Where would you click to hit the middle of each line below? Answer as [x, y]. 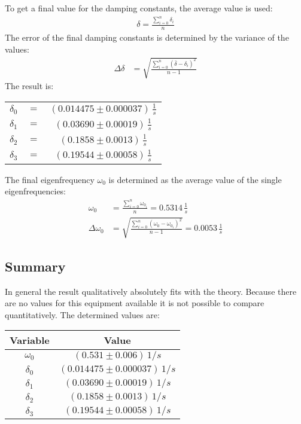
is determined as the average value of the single [195, 179]
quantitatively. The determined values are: [82, 314]
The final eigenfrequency [50, 179]
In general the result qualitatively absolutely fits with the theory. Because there [151, 291]
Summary [35, 266]
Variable [30, 340]
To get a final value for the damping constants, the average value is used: [139, 8]
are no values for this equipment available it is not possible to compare [135, 303]
